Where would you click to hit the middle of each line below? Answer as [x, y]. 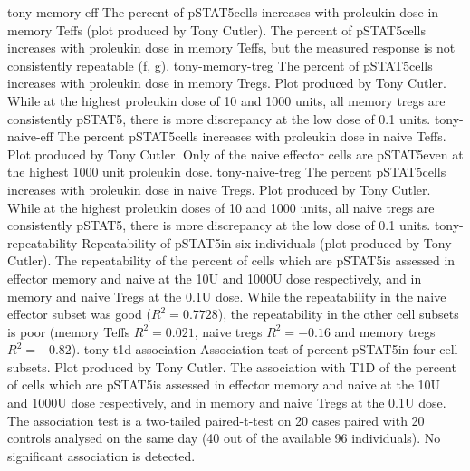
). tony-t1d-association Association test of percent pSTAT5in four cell [264, 349]
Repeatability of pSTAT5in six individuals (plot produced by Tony [267, 242]
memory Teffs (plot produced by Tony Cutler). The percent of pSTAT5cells [216, 29]
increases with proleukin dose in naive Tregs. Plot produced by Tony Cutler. [219, 189]
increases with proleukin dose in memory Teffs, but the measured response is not [231, 48]
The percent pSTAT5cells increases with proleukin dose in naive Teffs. [252, 136]
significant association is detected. [101, 455]
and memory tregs [385, 331]
